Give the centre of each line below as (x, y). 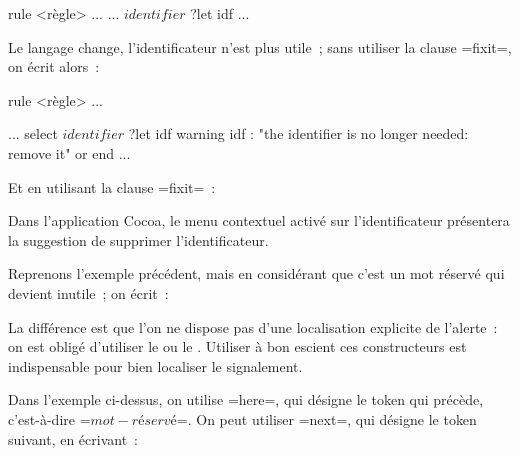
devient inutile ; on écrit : (88, 292)
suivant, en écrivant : (73, 438)
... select (33, 133)
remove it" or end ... (69, 152)
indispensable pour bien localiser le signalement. (155, 365)
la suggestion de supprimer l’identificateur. (138, 239)
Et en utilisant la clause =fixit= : (112, 186)
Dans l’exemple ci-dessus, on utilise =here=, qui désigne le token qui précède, (246, 399)
